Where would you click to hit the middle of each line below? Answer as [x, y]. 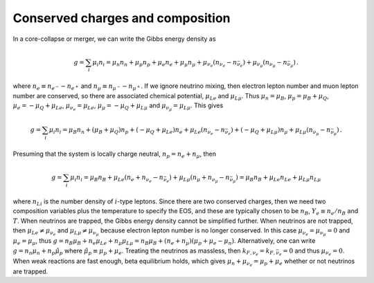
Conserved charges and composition [122, 18]
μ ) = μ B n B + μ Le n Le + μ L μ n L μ [277, 179]
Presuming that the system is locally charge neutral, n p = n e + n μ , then [114, 154]
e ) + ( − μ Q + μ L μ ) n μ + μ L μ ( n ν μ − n [279, 131]
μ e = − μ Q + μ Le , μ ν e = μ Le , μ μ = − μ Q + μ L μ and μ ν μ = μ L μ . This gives [118, 107]
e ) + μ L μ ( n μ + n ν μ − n [198, 179]
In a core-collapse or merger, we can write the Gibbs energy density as [114, 39]
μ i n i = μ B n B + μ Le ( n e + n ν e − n [117, 179]
